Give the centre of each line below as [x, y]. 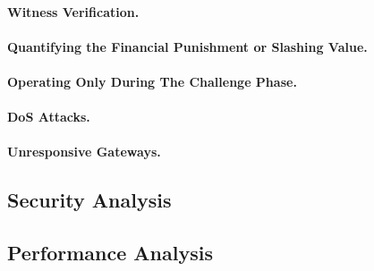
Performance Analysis [110, 253]
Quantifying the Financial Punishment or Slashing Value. [187, 46]
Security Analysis [89, 200]
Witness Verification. [73, 11]
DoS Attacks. [49, 117]
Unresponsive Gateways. [84, 152]
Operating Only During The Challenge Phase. [152, 81]
